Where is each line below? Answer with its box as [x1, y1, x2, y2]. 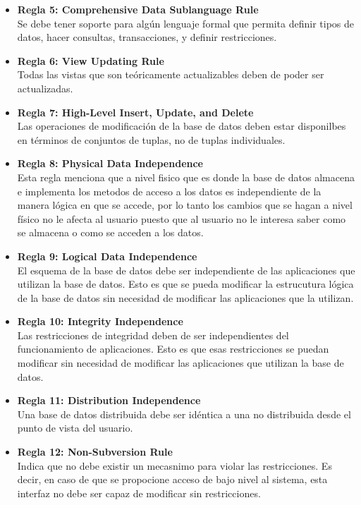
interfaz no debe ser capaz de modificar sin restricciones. [17, 485, 261, 500]
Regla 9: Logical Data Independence [17, 248, 197, 263]
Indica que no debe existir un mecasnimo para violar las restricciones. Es [17, 458, 332, 473]
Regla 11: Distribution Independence [17, 393, 201, 408]
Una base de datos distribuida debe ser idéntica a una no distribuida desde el [17, 406, 351, 421]
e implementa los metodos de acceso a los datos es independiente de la [17, 183, 322, 198]
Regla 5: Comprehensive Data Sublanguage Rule [17, 2, 259, 16]
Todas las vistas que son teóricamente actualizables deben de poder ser [17, 67, 324, 82]
